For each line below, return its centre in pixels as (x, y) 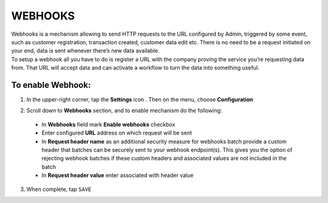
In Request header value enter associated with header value (118, 175)
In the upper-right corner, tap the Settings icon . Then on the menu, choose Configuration (140, 99)
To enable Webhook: (51, 85)
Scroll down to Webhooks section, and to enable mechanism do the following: (124, 111)
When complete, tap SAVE (59, 189)
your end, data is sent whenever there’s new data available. (85, 51)
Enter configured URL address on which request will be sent (117, 133)
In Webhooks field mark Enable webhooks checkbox (108, 124)
